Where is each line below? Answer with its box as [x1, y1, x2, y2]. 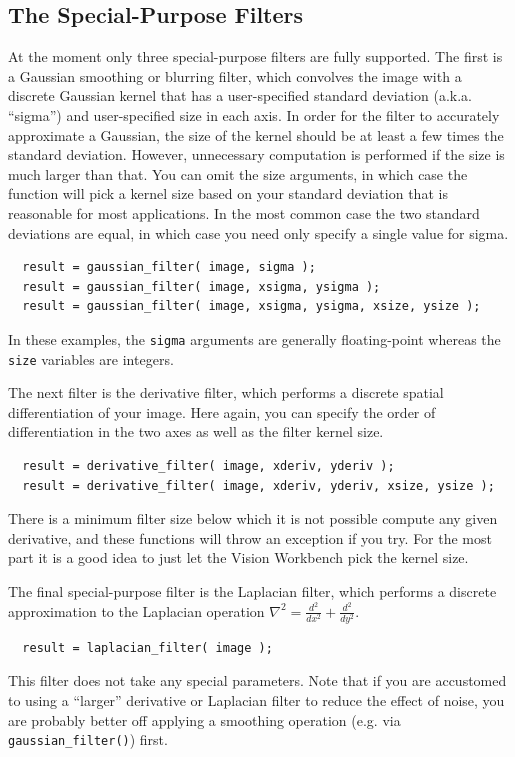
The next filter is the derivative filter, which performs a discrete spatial [8, 382, 444, 403]
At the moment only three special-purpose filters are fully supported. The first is [8, 46, 503, 67]
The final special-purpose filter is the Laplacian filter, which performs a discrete [8, 580, 497, 601]
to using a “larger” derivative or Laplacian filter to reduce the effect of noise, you [8, 689, 505, 710]
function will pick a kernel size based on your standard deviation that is [8, 183, 448, 204]
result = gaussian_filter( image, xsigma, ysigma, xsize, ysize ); [22, 299, 481, 314]
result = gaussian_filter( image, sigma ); [22, 260, 316, 275]
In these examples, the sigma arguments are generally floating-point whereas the [8, 328, 501, 349]
